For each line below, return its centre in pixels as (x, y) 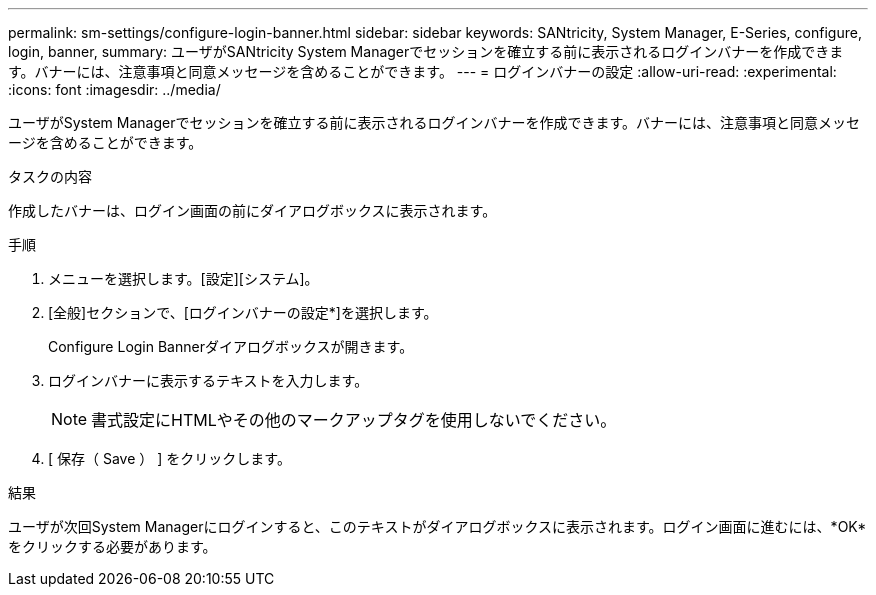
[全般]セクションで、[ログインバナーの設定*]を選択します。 (243, 312)
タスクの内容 (50, 176)
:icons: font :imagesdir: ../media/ (114, 89)
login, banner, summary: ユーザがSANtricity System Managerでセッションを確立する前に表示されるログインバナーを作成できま (426, 51)
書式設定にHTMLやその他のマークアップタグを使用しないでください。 (354, 420)
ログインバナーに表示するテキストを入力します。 (208, 380)
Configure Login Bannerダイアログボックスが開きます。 (231, 346)
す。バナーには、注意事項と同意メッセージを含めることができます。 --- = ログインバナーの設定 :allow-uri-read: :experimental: (422, 71)
